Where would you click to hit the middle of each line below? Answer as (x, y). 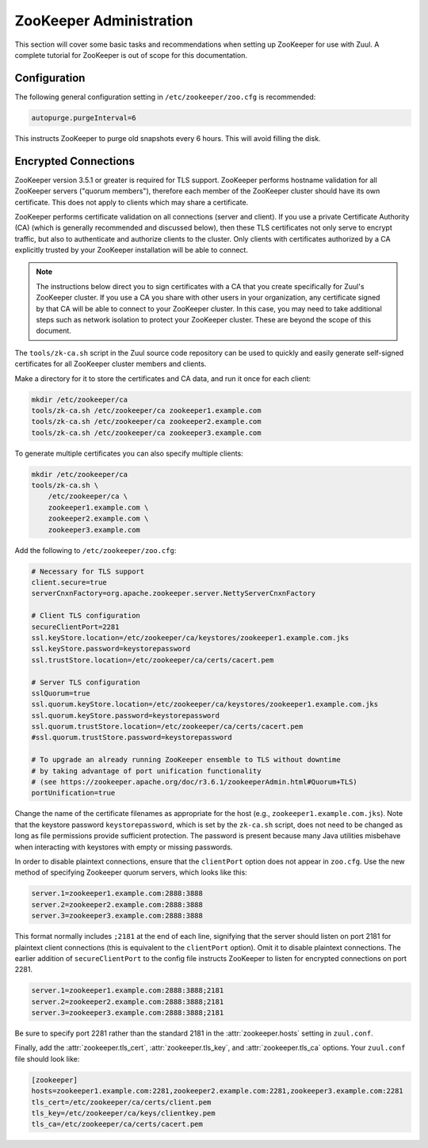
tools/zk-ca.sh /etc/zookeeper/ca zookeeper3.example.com (146, 433)
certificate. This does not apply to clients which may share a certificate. (132, 202)
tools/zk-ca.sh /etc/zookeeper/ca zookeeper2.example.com (146, 421)
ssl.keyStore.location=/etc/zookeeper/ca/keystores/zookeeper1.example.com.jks (190, 637)
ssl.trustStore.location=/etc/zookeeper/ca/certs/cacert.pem (153, 660)
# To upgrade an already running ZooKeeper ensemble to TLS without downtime (186, 760)
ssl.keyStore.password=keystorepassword (111, 649)
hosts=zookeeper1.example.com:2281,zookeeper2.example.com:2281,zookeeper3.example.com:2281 (217, 1091)
